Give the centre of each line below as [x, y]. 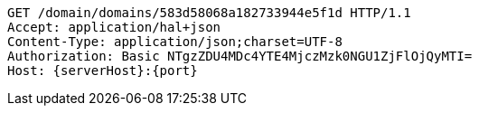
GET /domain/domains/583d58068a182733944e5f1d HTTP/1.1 [209, 13]
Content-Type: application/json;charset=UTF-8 [175, 42]
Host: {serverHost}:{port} [103, 71]
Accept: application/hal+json [114, 27]
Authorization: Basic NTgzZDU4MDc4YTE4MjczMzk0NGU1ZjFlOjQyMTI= [240, 56]
